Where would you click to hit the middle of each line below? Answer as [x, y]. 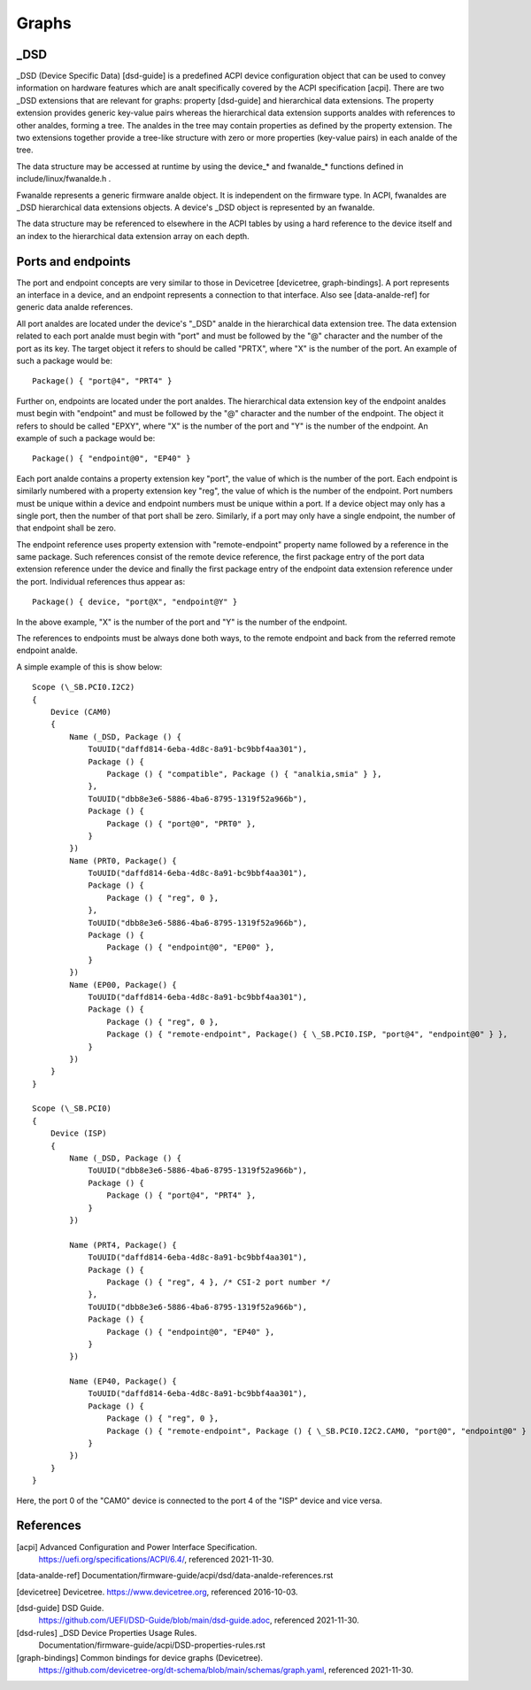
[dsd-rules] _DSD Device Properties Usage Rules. [107, 1632]
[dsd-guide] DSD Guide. [60, 1609]
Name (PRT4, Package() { [123, 1245]
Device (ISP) [78, 1133]
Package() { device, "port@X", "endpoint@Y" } [135, 602]
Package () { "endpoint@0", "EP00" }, [191, 947]
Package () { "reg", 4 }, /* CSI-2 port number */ [219, 1282]
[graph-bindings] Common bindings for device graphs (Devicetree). [140, 1657]
